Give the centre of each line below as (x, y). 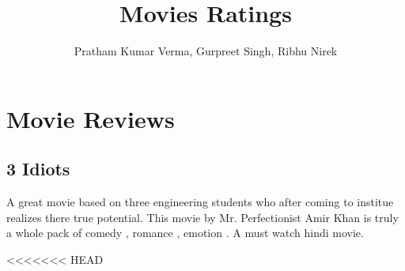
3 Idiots (38, 169)
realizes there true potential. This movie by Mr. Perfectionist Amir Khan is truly (202, 217)
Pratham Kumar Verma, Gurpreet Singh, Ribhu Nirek (206, 51)
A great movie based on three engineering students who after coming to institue (200, 202)
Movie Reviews (91, 118)
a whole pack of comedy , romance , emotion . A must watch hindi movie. (185, 233)
